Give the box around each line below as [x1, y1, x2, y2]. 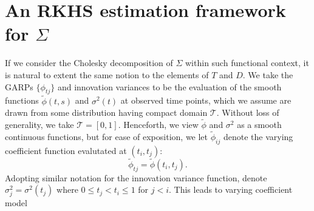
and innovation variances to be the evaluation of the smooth [57, 80, 282, 93]
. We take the [242, 68, 293, 81]
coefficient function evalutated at [5, 144, 127, 156]
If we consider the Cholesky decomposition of [5, 56, 173, 69]
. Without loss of [216, 106, 279, 119]
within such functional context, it [185, 56, 309, 69]
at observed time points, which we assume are [120, 94, 292, 107]
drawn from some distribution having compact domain [5, 106, 208, 119]
